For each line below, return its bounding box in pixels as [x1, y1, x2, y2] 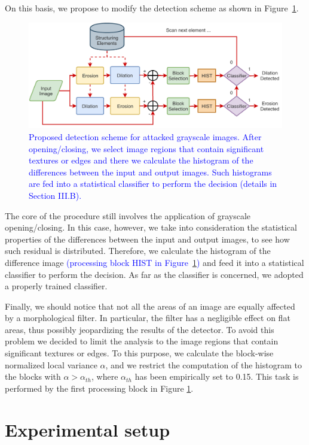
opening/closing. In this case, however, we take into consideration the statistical [5, 221, 297, 234]
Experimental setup [5, 417, 170, 441]
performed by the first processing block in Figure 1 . [5, 382, 194, 394]
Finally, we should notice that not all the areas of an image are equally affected [5, 299, 295, 312]
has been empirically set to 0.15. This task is [134, 370, 299, 383]
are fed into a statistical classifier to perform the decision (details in [29, 177, 277, 190]
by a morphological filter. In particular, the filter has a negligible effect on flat [5, 311, 290, 324]
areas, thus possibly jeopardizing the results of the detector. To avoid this [5, 323, 274, 335]
